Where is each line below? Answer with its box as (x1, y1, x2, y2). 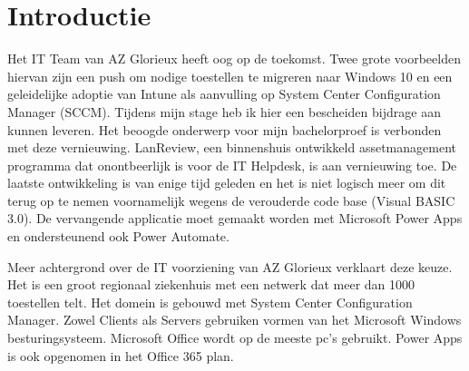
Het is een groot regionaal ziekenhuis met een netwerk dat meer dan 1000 (7, 275, 415, 294)
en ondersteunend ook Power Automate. (7, 227, 230, 246)
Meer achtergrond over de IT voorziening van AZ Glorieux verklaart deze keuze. (7, 257, 453, 276)
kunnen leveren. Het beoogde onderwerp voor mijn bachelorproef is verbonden (7, 120, 442, 139)
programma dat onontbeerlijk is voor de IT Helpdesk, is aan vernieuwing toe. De (7, 155, 457, 174)
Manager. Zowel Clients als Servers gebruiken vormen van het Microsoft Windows (7, 310, 462, 329)
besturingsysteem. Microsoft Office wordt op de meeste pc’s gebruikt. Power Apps (7, 328, 463, 347)
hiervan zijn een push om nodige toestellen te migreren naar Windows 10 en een (7, 66, 453, 85)
